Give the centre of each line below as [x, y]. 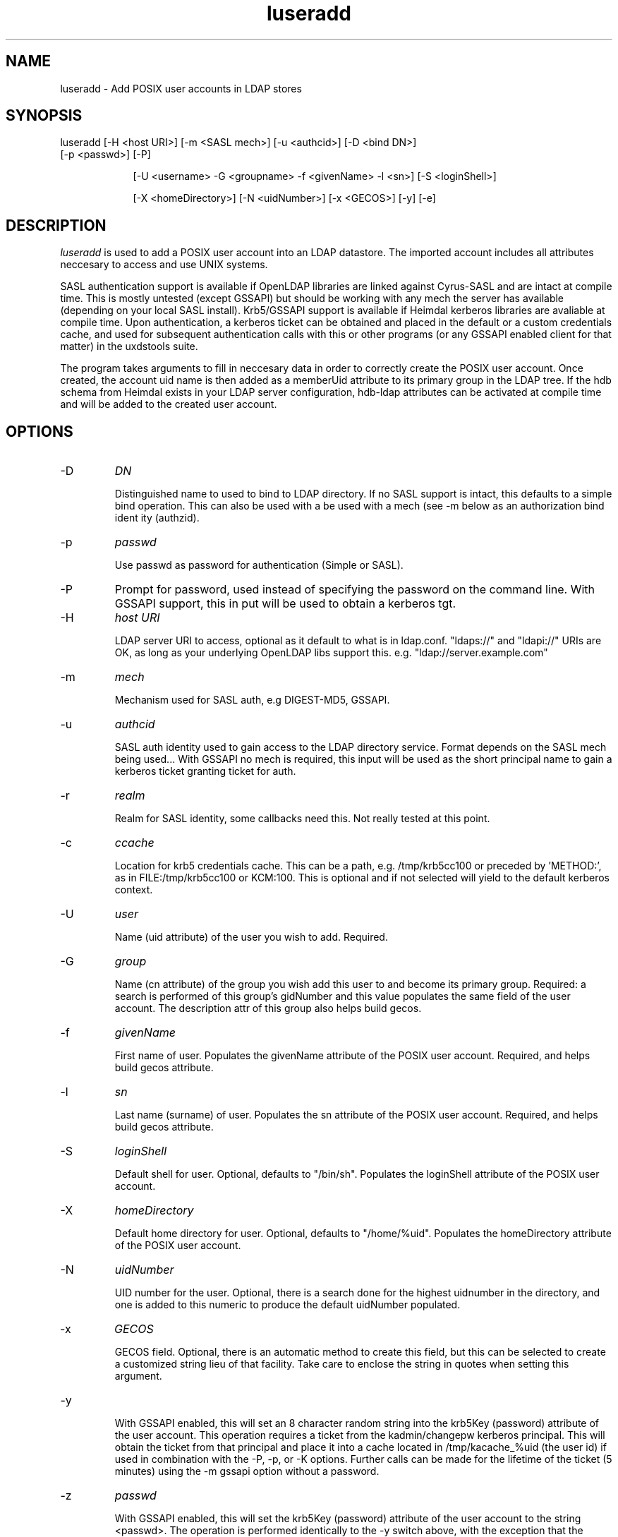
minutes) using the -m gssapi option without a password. [247, 1471]
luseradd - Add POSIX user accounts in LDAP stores [181, 88]
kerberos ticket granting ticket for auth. [205, 771]
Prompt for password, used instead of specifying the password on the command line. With [355, 590]
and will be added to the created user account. [169, 404]
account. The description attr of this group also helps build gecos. [268, 1008]
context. [134, 890]
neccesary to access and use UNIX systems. [164, 265]
